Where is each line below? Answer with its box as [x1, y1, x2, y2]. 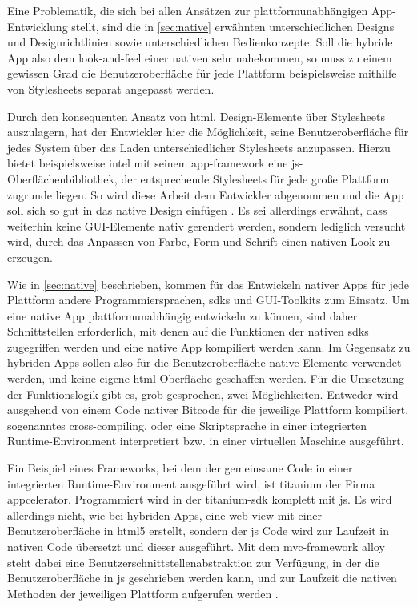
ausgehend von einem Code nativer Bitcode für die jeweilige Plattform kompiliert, [7, 401, 409, 418]
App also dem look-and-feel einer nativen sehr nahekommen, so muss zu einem [7, 49, 392, 66]
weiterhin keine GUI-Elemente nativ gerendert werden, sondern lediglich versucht [7, 217, 406, 234]
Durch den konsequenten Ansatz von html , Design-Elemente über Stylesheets [7, 107, 385, 124]
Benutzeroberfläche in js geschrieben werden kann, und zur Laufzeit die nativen [7, 569, 397, 586]
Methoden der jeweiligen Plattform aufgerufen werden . [7, 585, 279, 601]
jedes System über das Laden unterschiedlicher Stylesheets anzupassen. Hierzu [7, 139, 391, 155]
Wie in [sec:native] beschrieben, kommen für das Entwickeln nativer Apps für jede [7, 275, 409, 292]
